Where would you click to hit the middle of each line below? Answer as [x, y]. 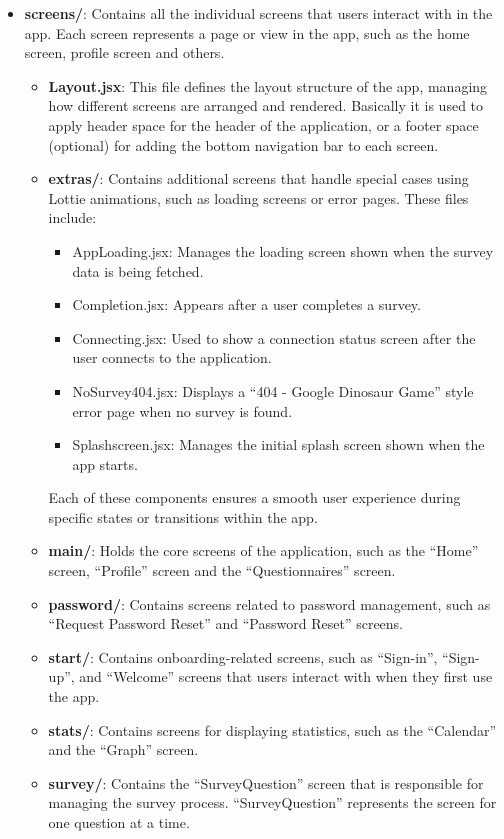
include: [72, 217]
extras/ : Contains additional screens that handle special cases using [258, 178]
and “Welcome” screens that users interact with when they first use [286, 676]
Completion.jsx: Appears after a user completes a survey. [246, 304]
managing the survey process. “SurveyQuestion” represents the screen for [272, 802]
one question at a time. [119, 822]
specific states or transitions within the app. [183, 516]
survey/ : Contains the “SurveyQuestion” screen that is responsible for [266, 782]
